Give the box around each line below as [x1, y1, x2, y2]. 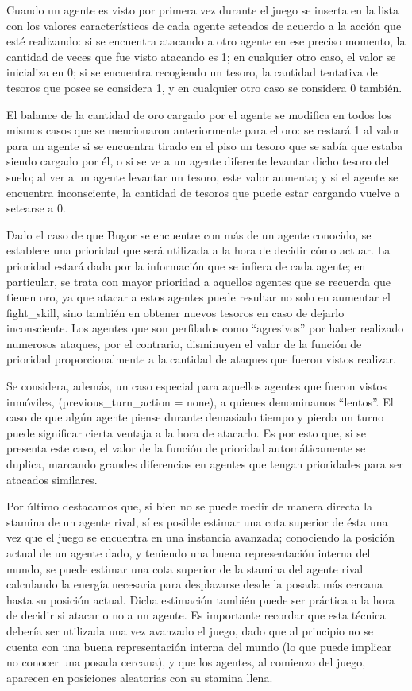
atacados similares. [6, 471, 98, 487]
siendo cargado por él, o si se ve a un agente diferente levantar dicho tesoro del [6, 153, 390, 169]
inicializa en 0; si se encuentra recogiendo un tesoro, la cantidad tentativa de [6, 64, 378, 80]
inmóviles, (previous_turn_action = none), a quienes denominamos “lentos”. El [6, 393, 394, 410]
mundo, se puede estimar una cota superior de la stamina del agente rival [6, 560, 364, 576]
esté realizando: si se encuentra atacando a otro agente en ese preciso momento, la [6, 33, 406, 49]
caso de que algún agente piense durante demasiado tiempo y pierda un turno [6, 409, 384, 425]
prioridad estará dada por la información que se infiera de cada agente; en [6, 257, 366, 274]
